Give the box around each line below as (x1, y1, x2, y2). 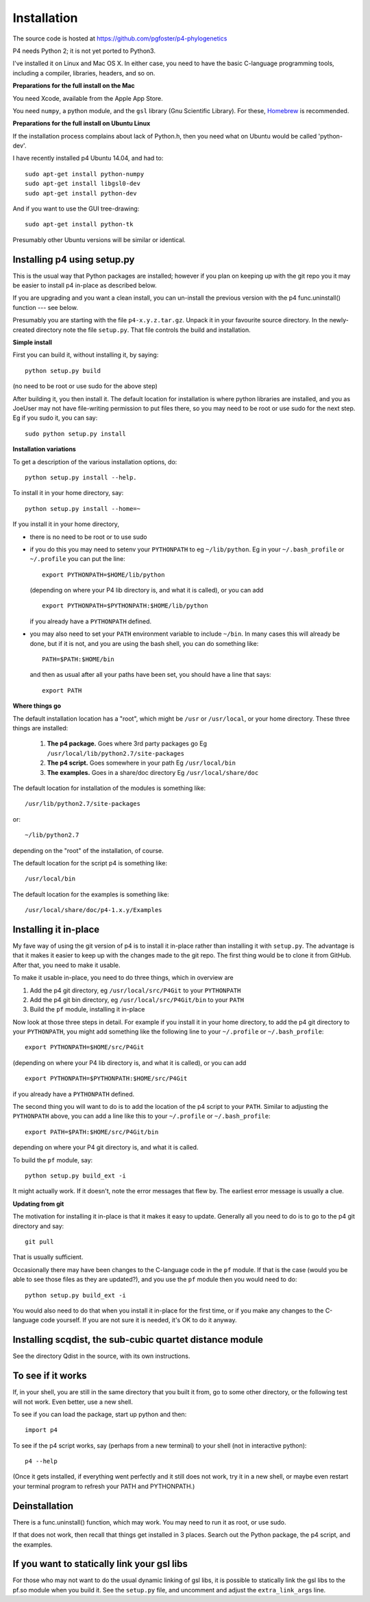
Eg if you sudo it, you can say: (12, 414, 98, 422)
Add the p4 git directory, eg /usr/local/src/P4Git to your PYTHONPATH (29, 986, 241, 994)
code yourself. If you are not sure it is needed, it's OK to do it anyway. (40, 1316, 237, 1324)
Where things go (12, 702, 62, 710)
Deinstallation (12, 1500, 74, 1511)
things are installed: (12, 724, 69, 732)
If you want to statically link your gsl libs (12, 1558, 188, 1570)
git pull (25, 1238, 54, 1245)
